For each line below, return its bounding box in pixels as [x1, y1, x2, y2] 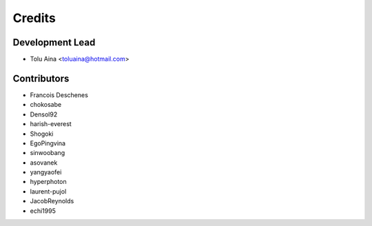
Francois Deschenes [30, 90, 89, 99]
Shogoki [30, 130, 54, 138]
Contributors [12, 72, 70, 84]
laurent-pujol [30, 187, 67, 196]
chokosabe [30, 101, 62, 109]
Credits [12, 10, 56, 25]
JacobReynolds [30, 197, 74, 205]
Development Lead [12, 37, 96, 48]
